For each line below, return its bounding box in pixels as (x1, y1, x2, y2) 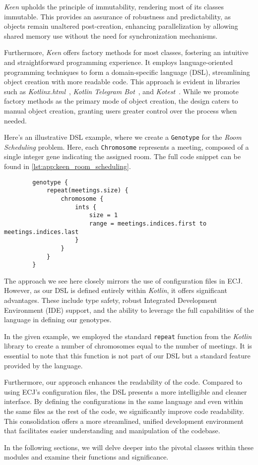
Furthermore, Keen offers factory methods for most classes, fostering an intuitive (4, 47, 249, 58)
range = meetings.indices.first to (89, 220, 207, 227)
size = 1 (89, 212, 118, 219)
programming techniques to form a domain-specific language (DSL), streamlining (4, 66, 250, 77)
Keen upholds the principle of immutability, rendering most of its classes (4, 1, 224, 11)
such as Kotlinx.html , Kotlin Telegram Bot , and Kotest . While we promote (4, 86, 239, 96)
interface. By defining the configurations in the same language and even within (4, 396, 243, 407)
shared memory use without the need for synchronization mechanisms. (4, 30, 218, 41)
